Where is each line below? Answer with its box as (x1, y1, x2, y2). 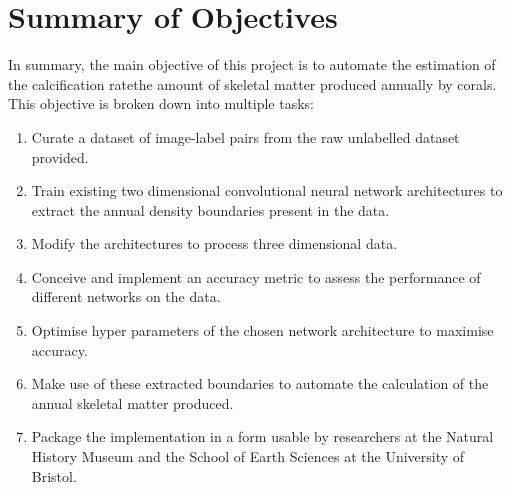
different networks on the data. (31, 286, 221, 307)
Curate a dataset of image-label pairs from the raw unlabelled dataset (31, 126, 460, 147)
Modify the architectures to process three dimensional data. (31, 233, 398, 254)
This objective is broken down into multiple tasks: (8, 93, 315, 114)
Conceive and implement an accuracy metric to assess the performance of (31, 266, 481, 287)
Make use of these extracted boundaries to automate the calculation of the (31, 373, 489, 394)
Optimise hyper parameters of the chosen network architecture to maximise (31, 320, 494, 341)
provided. (31, 146, 89, 167)
